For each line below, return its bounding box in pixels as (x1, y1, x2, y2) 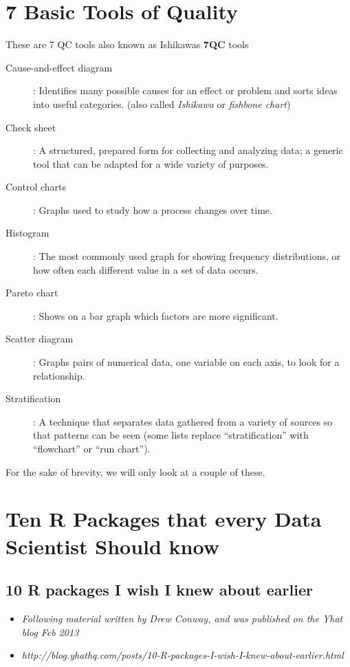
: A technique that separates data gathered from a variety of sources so (33, 414, 333, 428)
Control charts (6, 179, 67, 194)
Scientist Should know (6, 532, 219, 560)
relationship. (33, 368, 85, 382)
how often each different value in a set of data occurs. (33, 262, 259, 276)
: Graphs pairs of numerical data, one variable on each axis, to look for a (33, 355, 340, 369)
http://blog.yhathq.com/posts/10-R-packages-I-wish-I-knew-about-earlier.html (21, 648, 344, 662)
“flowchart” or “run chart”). (33, 441, 151, 455)
